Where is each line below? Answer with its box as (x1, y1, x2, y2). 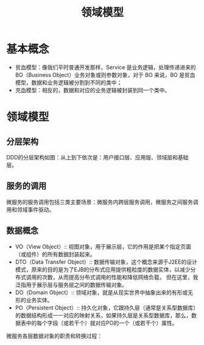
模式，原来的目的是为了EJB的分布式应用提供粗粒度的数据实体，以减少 (15, 266, 191, 273)
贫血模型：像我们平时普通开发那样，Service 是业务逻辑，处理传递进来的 (15, 64, 196, 71)
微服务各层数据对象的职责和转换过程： (6, 332, 102, 340)
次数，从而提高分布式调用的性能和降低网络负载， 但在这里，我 (41, 273, 199, 281)
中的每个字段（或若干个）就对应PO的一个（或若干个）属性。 (26, 319, 178, 327)
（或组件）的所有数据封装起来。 (15, 250, 96, 258)
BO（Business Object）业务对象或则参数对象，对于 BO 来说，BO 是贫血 (15, 71, 195, 78)
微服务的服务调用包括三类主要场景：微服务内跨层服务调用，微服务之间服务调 (6, 198, 199, 205)
